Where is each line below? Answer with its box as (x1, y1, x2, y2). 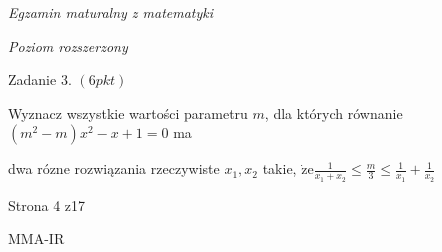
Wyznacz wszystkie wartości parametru (8, 102, 248, 123)
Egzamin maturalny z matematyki (8, 2, 214, 22)
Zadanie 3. (8, 69, 72, 90)
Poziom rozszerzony (8, 35, 128, 56)
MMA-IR (8, 228, 65, 249)
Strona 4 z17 (8, 194, 86, 215)
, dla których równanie (264, 102, 403, 123)
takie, (262, 158, 297, 179)
